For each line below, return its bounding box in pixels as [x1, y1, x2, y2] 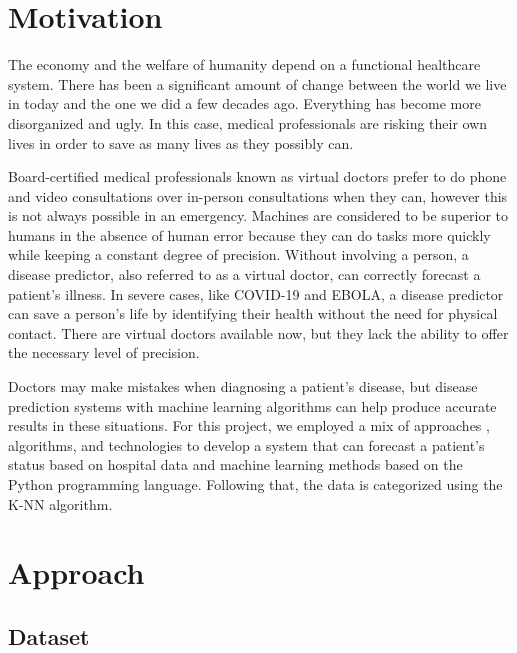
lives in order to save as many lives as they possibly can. [8, 132, 354, 153]
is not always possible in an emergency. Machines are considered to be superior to [8, 205, 509, 226]
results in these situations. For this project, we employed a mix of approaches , [8, 415, 490, 436]
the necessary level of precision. [8, 342, 200, 363]
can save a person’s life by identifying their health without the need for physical [8, 303, 498, 324]
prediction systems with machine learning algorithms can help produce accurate [8, 395, 497, 416]
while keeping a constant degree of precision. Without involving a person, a [8, 244, 469, 265]
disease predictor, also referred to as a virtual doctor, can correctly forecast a [8, 264, 481, 285]
